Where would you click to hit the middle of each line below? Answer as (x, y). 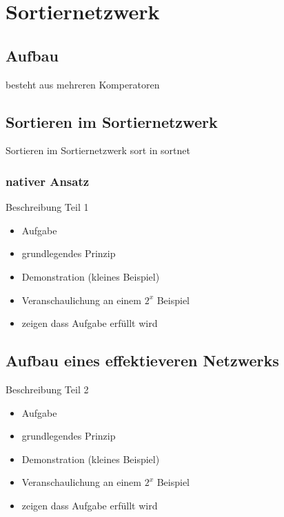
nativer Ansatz (48, 181)
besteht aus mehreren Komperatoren (83, 84)
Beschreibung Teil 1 (47, 207)
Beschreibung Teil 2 (47, 389)
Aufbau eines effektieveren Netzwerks (142, 360)
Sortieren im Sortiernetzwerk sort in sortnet (98, 150)
